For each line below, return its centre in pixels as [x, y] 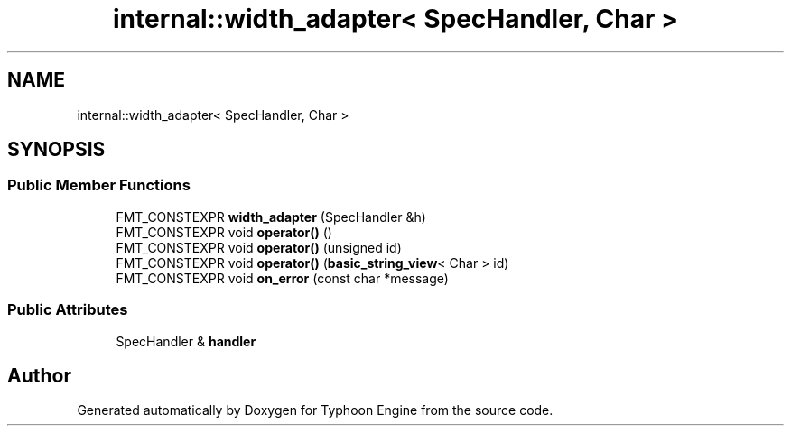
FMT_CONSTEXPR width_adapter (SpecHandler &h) [271, 216]
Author [39, 375]
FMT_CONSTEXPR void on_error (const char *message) [282, 278]
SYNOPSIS [56, 150]
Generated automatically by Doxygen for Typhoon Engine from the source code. [315, 410]
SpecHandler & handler [186, 341]
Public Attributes [68, 310]
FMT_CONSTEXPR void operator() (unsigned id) [259, 247]
